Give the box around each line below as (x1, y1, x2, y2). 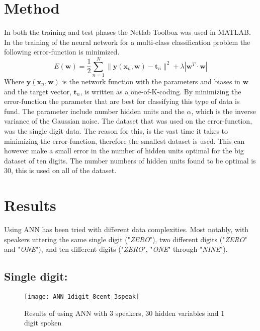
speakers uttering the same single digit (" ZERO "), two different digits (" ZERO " (4, 234, 247, 244)
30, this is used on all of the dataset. (4, 165, 117, 176)
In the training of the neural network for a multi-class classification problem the (4, 36, 250, 47)
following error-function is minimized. (4, 46, 120, 57)
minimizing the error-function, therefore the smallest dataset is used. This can (4, 135, 245, 146)
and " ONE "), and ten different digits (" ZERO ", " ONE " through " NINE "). (4, 244, 228, 254)
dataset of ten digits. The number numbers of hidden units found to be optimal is (4, 155, 256, 165)
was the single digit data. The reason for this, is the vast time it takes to (4, 126, 228, 136)
